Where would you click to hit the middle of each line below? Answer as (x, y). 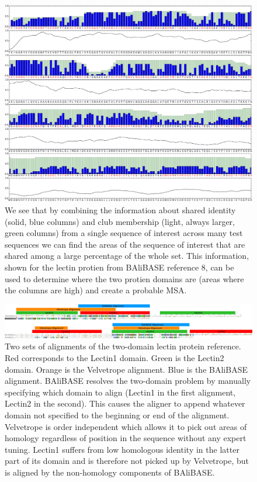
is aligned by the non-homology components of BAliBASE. (110, 472)
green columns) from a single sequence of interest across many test (124, 233)
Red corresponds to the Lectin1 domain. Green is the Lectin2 (114, 357)
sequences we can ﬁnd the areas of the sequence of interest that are (125, 244)
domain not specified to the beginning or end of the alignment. (117, 415)
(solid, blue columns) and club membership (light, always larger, (120, 221)
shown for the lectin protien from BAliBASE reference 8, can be (119, 267)
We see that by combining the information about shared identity (120, 210)
